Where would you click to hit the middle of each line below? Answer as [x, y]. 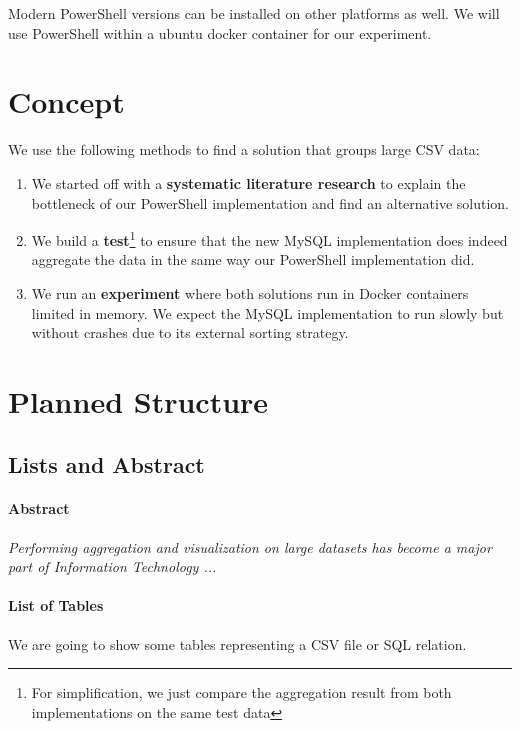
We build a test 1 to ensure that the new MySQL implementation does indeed [269, 238]
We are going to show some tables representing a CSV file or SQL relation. [237, 643]
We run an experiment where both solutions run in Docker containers [250, 292]
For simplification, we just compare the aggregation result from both [241, 692]
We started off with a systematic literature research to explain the [248, 182]
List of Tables [56, 605]
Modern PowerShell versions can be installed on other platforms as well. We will [254, 13]
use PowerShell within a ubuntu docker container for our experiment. [220, 32]
